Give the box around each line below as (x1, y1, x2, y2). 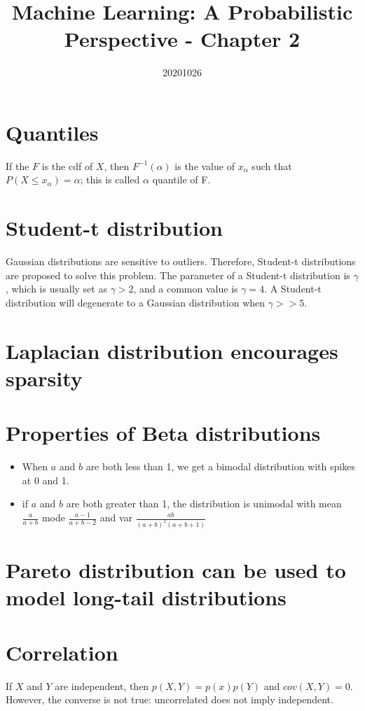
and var (99, 510, 133, 524)
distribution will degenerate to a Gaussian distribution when (6, 295, 266, 309)
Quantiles (6, 118, 99, 146)
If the (6, 158, 29, 173)
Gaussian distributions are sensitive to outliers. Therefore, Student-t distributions (6, 254, 356, 269)
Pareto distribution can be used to (6, 556, 346, 584)
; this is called (80, 172, 140, 187)
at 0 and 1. (22, 472, 69, 487)
